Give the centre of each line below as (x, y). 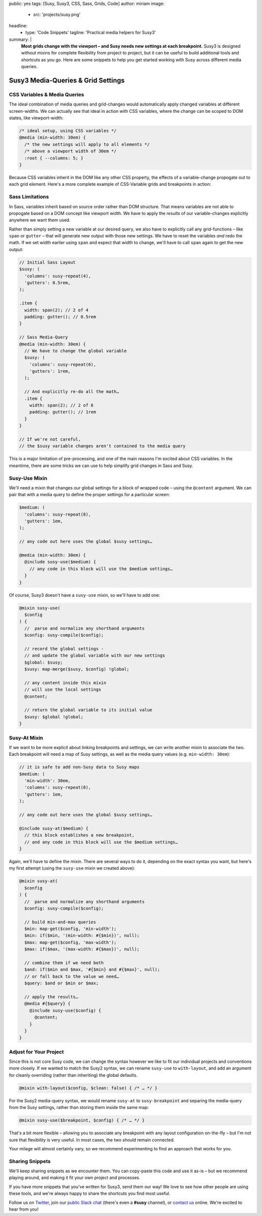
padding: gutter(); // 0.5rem (60, 317)
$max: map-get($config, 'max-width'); (70, 942)
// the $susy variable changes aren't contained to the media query (102, 446)
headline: (18, 26)
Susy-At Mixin (26, 738)
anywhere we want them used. (40, 220)
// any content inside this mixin (65, 683)
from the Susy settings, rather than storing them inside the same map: (79, 1108)
